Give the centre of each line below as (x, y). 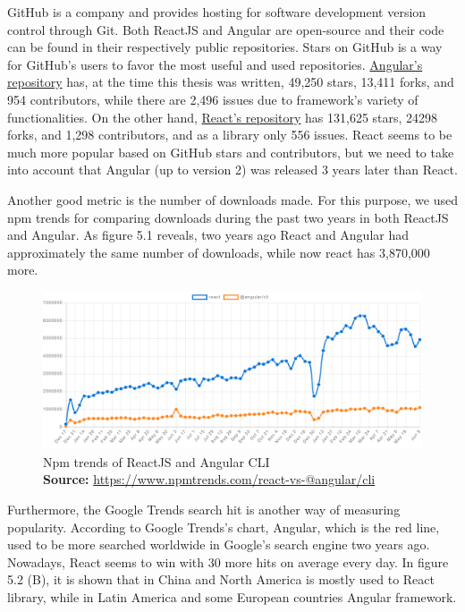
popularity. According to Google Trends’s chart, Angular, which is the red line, (224, 527)
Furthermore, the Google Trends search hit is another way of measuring (204, 510)
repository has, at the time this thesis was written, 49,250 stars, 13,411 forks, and (231, 82)
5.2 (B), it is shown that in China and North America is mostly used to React (221, 579)
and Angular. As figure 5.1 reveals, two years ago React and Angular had (208, 235)
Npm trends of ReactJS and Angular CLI (156, 461)
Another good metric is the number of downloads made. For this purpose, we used (232, 199)
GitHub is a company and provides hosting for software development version (217, 12)
